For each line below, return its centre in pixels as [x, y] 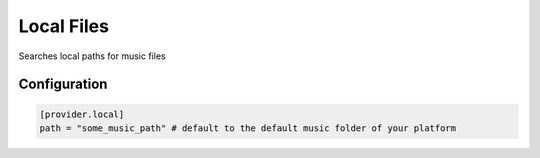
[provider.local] [82, 114]
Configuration [63, 84]
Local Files [64, 26]
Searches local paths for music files [92, 56]
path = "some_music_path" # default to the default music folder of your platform [248, 128]
